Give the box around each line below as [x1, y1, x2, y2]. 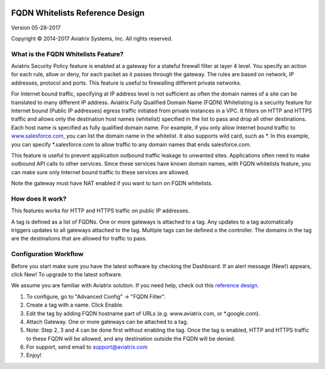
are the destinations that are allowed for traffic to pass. [11, 235, 147, 242]
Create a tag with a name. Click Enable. [26, 301, 124, 309]
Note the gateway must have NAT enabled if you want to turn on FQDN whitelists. [11, 180, 213, 187]
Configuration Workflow [11, 250, 84, 258]
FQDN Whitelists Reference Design [11, 8, 145, 18]
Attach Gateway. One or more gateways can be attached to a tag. [26, 318, 188, 325]
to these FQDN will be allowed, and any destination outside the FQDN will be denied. [26, 335, 236, 342]
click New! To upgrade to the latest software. [11, 270, 123, 278]
